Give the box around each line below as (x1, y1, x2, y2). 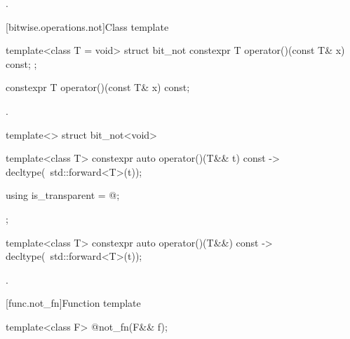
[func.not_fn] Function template (6, 296, 141, 310)
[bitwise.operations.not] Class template (6, 19, 169, 34)
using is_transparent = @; (6, 188, 120, 202)
